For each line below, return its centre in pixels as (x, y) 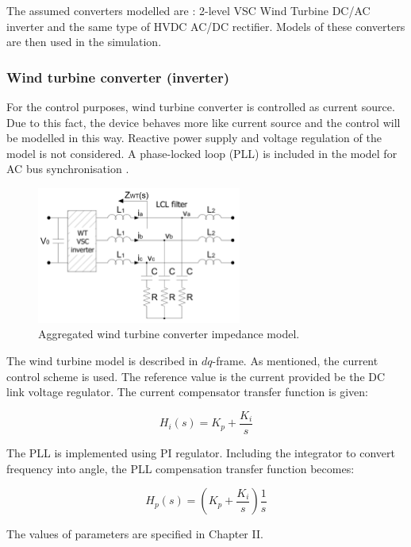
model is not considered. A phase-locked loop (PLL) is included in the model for (202, 153)
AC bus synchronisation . (68, 169)
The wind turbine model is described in (102, 361)
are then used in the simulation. (84, 42)
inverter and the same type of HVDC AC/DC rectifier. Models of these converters (206, 26)
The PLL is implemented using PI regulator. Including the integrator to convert (201, 452)
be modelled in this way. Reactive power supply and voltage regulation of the (194, 138)
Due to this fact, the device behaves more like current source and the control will (204, 122)
